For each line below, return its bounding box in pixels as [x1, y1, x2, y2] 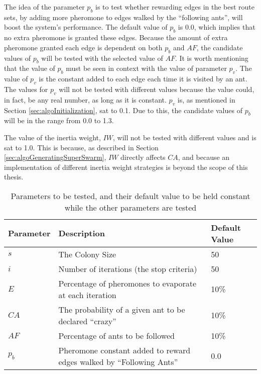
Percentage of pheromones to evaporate [58, 277, 197, 289]
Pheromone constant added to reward [58, 344, 191, 356]
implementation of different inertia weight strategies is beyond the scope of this [4, 161, 248, 172]
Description [58, 227, 105, 239]
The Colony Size [58, 248, 116, 260]
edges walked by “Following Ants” [58, 355, 178, 367]
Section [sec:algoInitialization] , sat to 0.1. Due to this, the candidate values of [4, 105, 242, 115]
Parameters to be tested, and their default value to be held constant [11, 190, 250, 202]
